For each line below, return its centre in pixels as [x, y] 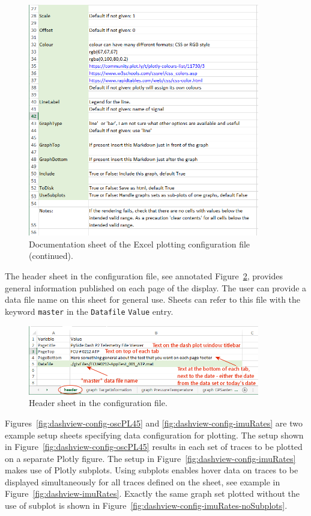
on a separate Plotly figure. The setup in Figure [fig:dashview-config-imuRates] [150, 458]
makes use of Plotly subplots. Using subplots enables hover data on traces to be [152, 470]
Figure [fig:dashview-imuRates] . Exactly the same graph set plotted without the [152, 493]
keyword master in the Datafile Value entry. [89, 311]
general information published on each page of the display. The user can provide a [156, 287]
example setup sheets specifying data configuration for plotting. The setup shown [154, 435]
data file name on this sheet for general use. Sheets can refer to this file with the [153, 299]
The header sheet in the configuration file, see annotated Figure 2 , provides [144, 276]
